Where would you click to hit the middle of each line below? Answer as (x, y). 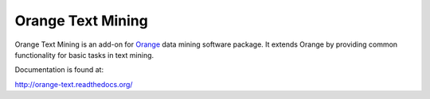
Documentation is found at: (59, 70)
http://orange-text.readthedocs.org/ (74, 84)
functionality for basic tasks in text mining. (84, 55)
